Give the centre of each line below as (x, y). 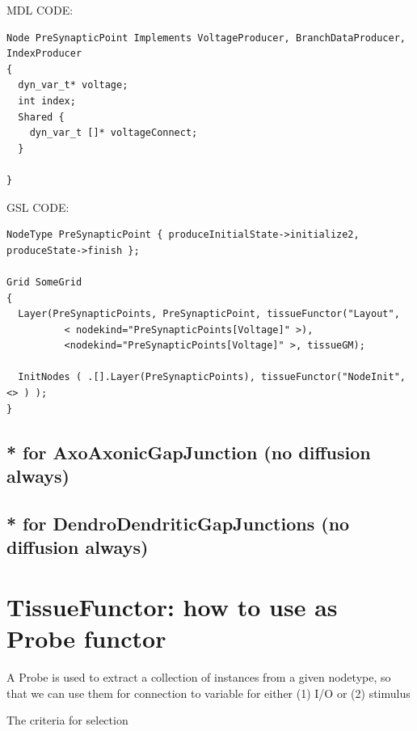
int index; (47, 101)
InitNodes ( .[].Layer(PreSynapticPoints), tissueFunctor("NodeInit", (212, 377)
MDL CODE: (40, 10)
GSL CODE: (38, 207)
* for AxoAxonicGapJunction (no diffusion (189, 452)
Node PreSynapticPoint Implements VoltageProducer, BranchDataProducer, (206, 38)
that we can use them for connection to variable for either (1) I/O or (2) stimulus (208, 693)
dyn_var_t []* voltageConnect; (114, 133)
